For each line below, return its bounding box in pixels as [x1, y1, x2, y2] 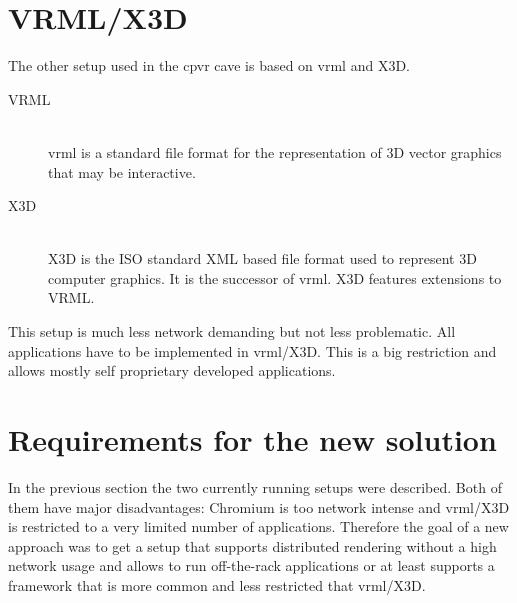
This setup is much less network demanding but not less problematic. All [8, 321, 456, 342]
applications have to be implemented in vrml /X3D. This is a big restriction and [8, 340, 497, 361]
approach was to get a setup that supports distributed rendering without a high [8, 535, 497, 556]
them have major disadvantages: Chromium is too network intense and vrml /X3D [8, 496, 510, 517]
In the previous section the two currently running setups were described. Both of [8, 476, 502, 497]
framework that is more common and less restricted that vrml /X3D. [8, 574, 426, 595]
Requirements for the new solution [8, 419, 497, 460]
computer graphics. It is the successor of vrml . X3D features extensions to [48, 267, 502, 288]
